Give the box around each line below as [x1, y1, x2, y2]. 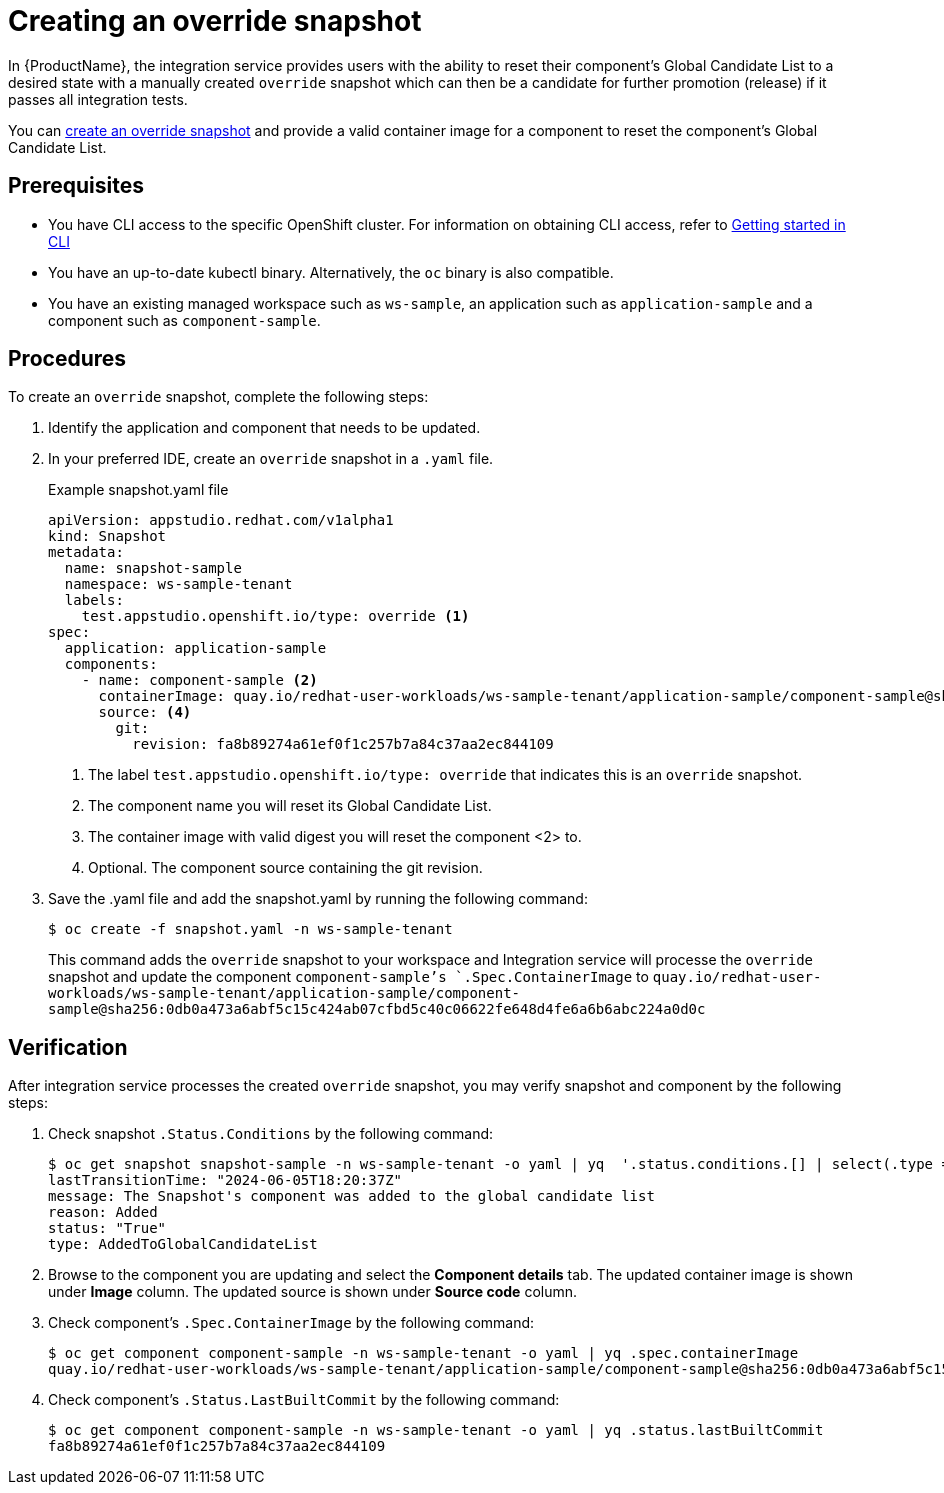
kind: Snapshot [48, 528, 167, 545]
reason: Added [48, 1204, 158, 1221]
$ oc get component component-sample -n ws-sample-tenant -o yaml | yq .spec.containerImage [48, 1345, 799, 1362]
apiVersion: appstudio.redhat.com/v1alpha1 [48, 512, 394, 529]
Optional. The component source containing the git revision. [88, 859, 483, 877]
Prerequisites [8, 173, 144, 199]
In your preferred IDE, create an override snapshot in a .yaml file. [48, 450, 494, 468]
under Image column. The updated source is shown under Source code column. [48, 1283, 578, 1301]
